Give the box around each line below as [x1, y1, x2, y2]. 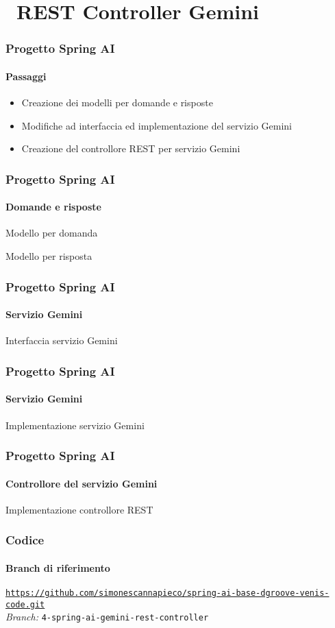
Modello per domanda [5, 226, 98, 240]
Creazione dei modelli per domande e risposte [21, 95, 213, 110]
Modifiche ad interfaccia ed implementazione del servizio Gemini [21, 118, 292, 132]
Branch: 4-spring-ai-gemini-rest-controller [5, 609, 209, 624]
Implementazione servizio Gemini [5, 418, 145, 432]
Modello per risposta [5, 249, 92, 263]
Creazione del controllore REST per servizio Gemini [21, 141, 240, 156]
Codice [5, 531, 45, 548]
